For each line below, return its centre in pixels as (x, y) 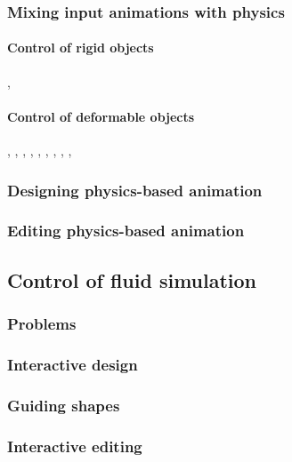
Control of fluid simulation (132, 279)
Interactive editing (75, 446)
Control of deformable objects (101, 116)
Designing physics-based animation (135, 190)
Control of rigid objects (81, 48)
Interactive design (73, 364)
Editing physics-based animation (126, 231)
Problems (42, 324)
